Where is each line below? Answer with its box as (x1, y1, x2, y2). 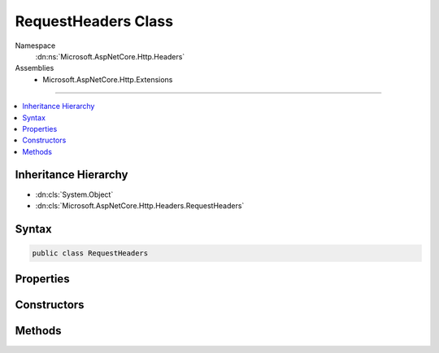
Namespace (15, 41, 56, 50)
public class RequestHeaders (32, 248, 149, 258)
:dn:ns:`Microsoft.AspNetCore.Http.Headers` (35, 51, 185, 61)
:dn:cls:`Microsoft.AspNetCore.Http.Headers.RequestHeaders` (35, 200, 245, 211)
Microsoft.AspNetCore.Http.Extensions (42, 74, 173, 85)
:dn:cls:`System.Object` (35, 190, 114, 199)
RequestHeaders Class (15, 12, 174, 30)
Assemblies (15, 63, 54, 73)
